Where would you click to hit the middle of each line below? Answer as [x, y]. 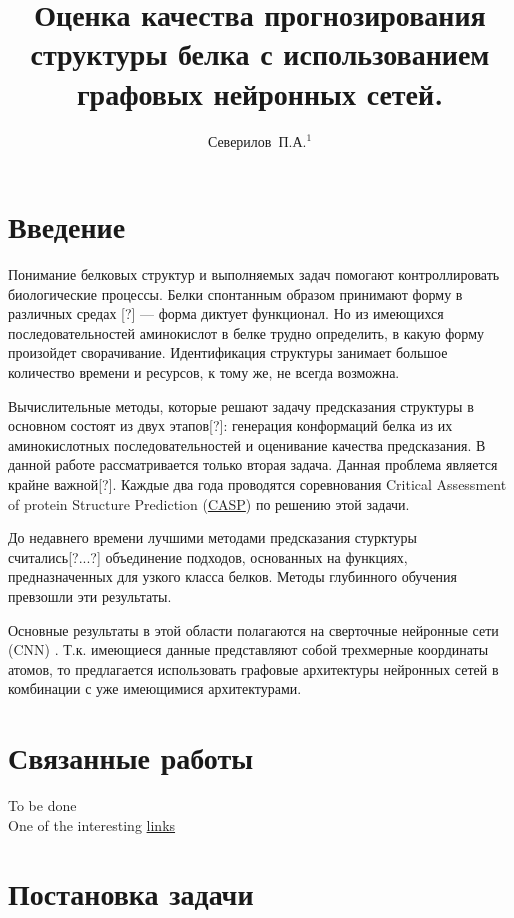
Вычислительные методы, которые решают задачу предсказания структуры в [241, 405]
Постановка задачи [131, 893]
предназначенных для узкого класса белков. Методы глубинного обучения [233, 576]
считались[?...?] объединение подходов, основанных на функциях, [208, 556]
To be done [42, 805]
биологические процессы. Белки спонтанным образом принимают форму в [235, 293]
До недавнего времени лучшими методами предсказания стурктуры [212, 537]
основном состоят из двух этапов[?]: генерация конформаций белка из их [230, 425]
